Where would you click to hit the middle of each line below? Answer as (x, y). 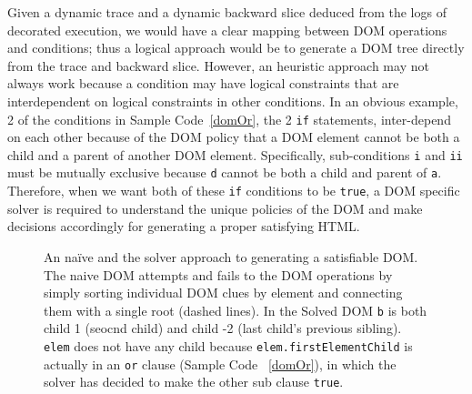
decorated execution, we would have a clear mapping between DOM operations (227, 30)
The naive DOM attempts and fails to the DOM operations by (218, 274)
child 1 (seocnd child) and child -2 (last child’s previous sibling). (223, 328)
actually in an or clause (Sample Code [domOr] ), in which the (220, 364)
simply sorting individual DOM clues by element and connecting (223, 293)
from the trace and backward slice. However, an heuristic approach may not (218, 65)
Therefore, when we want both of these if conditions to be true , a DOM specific (234, 191)
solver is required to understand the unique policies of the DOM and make (215, 208)
